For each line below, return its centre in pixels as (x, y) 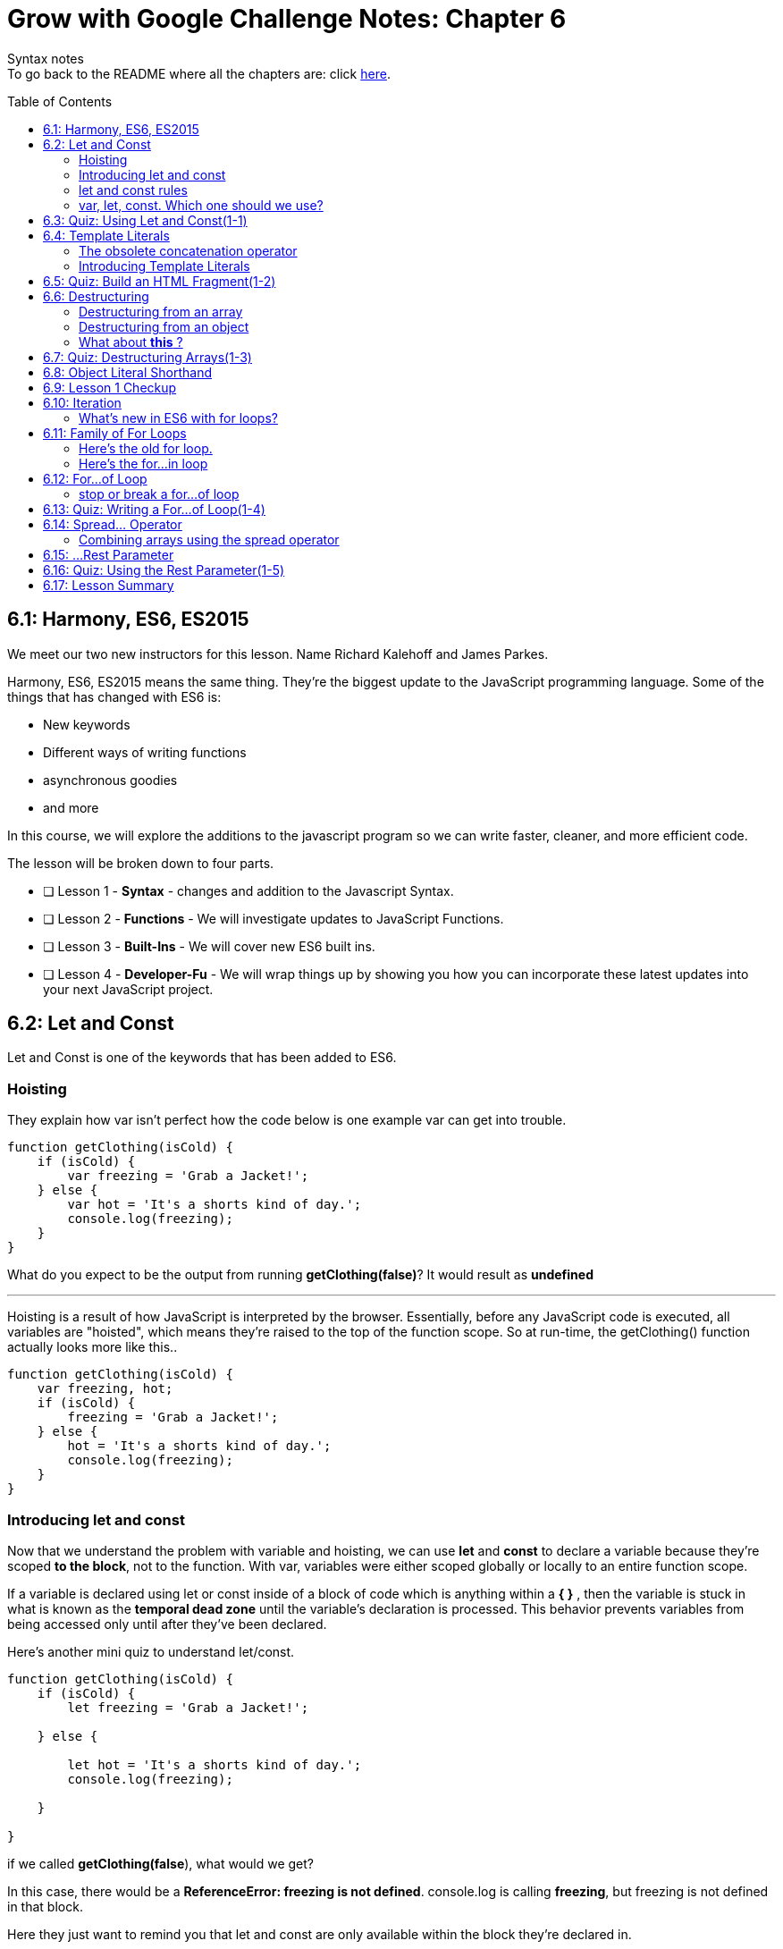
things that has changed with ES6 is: (114, 696)
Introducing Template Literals (164, 266)
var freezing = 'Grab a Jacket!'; (188, 1176)
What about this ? (131, 342)
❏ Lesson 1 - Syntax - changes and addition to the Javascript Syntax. (248, 890)
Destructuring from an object (164, 326)
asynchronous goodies (110, 780)
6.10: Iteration (82, 402)
